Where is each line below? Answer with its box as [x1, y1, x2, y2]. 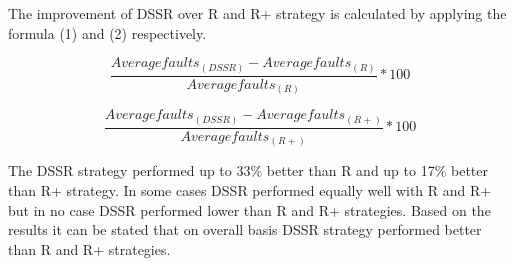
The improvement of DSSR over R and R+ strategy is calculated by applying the [8, 3, 507, 23]
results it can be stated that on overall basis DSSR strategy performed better [8, 219, 482, 240]
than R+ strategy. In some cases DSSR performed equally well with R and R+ [8, 179, 492, 200]
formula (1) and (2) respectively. [8, 22, 207, 43]
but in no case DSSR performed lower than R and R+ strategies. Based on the [8, 199, 491, 220]
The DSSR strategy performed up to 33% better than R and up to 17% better [8, 160, 488, 181]
